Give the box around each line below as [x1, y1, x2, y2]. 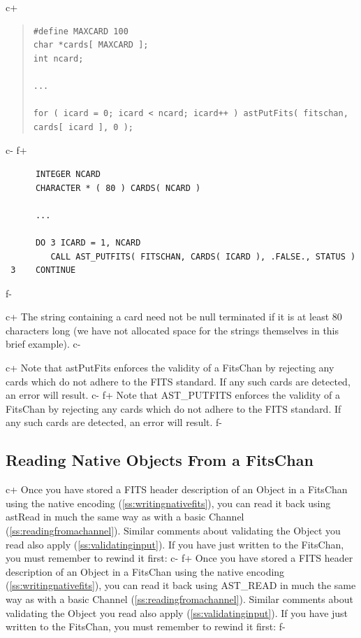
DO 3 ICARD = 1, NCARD [35, 237, 141, 248]
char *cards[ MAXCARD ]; [33, 40, 149, 50]
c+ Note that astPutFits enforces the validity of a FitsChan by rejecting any [6, 360, 334, 375]
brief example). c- [6, 336, 81, 351]
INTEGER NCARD [35, 169, 101, 179]
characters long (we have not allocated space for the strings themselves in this [6, 322, 339, 337]
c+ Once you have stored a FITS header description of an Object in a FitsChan [6, 482, 348, 497]
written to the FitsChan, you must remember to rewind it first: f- [6, 619, 286, 634]
